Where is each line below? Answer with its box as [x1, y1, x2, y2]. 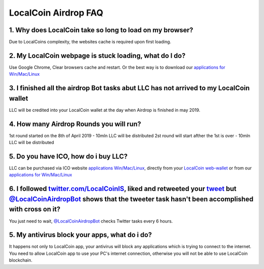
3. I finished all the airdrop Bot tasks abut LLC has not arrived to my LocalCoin [9, 84, 250, 92]
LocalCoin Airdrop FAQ [9, 7, 104, 18]
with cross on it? [9, 205, 61, 213]
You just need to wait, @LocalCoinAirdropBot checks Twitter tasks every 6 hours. [9, 218, 173, 224]
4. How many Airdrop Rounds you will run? [9, 120, 141, 128]
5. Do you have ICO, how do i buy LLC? [9, 152, 128, 161]
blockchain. [9, 257, 33, 263]
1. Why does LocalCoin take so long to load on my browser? [9, 26, 194, 34]
